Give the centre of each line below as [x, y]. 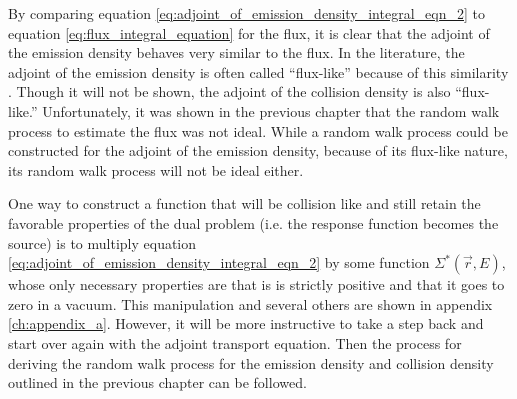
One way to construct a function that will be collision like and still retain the [244, 203]
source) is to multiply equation [102, 242]
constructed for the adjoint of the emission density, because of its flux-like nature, [258, 150]
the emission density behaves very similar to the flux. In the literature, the [236, 52]
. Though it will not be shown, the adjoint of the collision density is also [229, 91]
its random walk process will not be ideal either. [156, 169]
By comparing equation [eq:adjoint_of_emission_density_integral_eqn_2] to [246, 13]
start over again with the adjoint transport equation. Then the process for [235, 342]
